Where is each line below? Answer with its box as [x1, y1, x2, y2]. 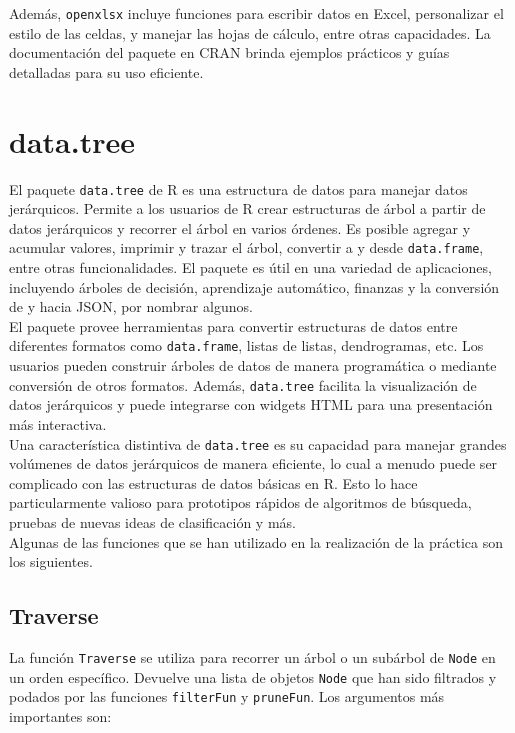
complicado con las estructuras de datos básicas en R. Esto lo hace [9, 472, 418, 493]
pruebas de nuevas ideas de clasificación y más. [9, 511, 296, 532]
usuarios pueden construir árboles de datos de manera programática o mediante [9, 355, 497, 376]
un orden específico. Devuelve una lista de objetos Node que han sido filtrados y [9, 666, 497, 687]
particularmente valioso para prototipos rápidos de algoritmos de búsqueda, [9, 492, 472, 513]
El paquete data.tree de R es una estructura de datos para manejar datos [9, 178, 468, 199]
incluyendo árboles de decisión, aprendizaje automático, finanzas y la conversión [9, 276, 500, 297]
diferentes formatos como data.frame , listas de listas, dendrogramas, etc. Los [9, 335, 484, 356]
